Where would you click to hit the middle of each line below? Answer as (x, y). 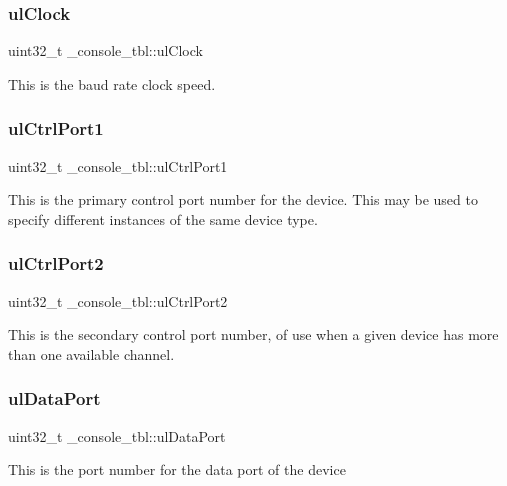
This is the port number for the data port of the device (177, 469)
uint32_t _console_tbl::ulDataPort (117, 435)
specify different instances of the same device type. (163, 218)
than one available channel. (91, 353)
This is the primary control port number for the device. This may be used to (243, 199)
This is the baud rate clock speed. (112, 83)
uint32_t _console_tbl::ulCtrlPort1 (118, 165)
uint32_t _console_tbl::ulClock (105, 50)
